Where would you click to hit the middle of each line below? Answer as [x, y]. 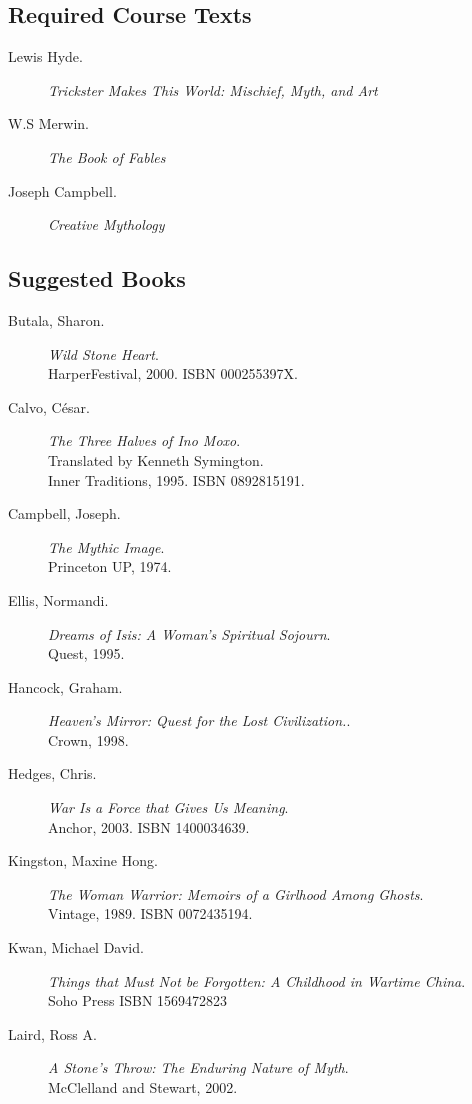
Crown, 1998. [88, 739]
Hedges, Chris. [52, 773]
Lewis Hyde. [45, 56]
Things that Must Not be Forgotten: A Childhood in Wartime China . [257, 980]
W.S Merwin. [48, 123]
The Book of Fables [107, 156]
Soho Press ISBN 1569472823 [138, 1000]
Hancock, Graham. [65, 686]
